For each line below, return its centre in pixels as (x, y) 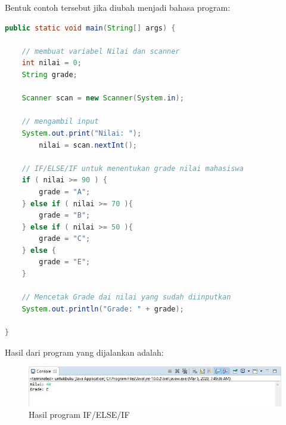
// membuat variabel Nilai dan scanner (101, 51)
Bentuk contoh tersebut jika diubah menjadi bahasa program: (118, 7)
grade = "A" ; (65, 192)
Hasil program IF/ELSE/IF (79, 415)
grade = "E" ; (65, 262)
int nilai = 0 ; (52, 63)
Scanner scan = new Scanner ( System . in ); (103, 98)
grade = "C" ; (65, 239)
